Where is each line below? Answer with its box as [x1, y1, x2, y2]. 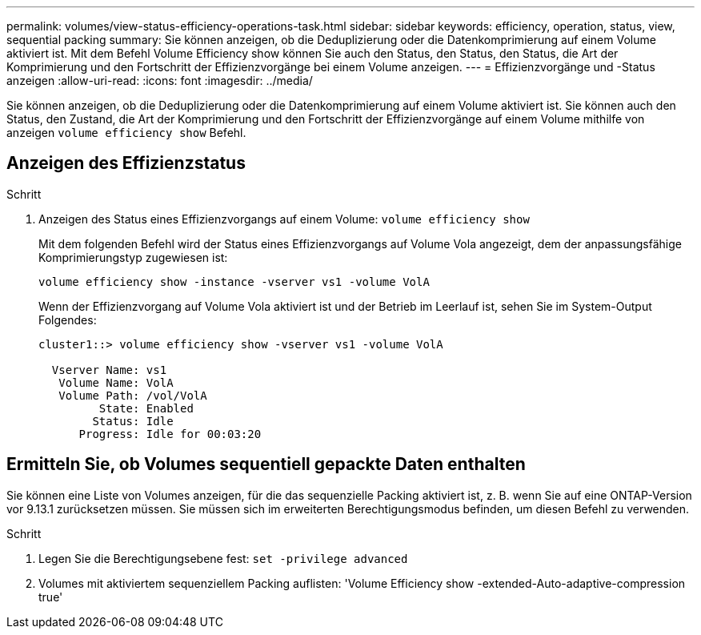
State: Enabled [98, 401, 194, 415]
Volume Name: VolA [58, 376, 174, 389]
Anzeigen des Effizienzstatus [6, 153, 246, 174]
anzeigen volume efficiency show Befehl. [6, 126, 246, 139]
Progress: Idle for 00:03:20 [78, 427, 262, 440]
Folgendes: [38, 312, 97, 327]
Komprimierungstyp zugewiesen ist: [38, 250, 228, 264]
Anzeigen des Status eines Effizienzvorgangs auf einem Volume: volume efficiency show [38, 211, 530, 226]
